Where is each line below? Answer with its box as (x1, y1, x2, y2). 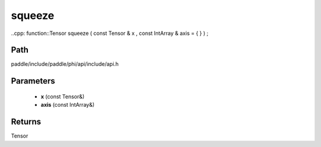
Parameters (11, 76, 55, 86)
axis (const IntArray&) (40, 101, 95, 108)
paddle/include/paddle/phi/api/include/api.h (11, 60, 119, 68)
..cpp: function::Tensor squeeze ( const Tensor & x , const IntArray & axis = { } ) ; (11, 30, 209, 37)
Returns (11, 117, 42, 127)
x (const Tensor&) (40, 92, 85, 100)
